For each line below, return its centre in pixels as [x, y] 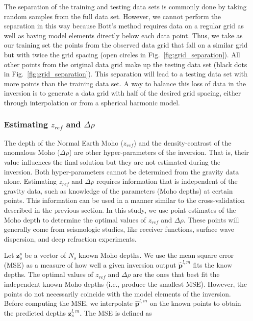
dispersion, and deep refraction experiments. [70, 238]
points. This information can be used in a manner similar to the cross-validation [125, 200]
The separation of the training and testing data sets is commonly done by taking [125, 6]
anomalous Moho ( [32, 152]
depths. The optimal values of [49, 274]
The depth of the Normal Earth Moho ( [64, 142]
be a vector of [45, 255]
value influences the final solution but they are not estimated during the [112, 161]
